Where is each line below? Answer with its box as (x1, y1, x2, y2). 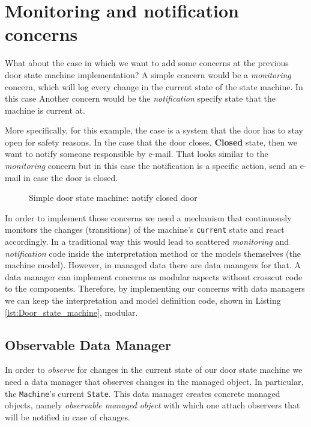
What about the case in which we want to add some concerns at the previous (5, 57, 289, 69)
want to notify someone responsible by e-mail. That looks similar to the (5, 147, 268, 160)
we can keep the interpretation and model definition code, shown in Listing (5, 294, 281, 307)
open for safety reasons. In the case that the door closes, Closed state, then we (5, 135, 297, 148)
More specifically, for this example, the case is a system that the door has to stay (5, 124, 303, 137)
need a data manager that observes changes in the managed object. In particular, (5, 375, 304, 388)
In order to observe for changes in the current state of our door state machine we (5, 363, 303, 376)
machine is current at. (5, 103, 85, 116)
